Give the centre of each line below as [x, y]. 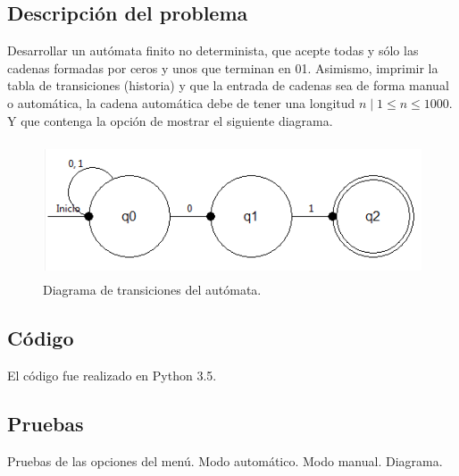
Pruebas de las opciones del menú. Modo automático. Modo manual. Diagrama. [225, 460]
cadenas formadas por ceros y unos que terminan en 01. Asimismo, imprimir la [223, 67]
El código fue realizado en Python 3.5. [112, 375]
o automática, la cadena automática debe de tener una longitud [181, 102]
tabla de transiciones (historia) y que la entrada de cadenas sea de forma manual [228, 85]
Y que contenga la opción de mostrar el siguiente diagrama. [170, 120]
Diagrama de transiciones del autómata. [152, 289]
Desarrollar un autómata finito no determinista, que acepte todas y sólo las [213, 50]
